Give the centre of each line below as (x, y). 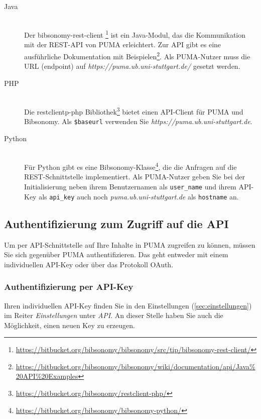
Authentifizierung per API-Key (69, 287)
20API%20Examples (47, 376)
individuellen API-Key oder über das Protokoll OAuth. (89, 264)
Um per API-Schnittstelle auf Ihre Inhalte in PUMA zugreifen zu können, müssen (130, 244)
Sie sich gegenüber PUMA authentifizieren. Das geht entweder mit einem (116, 254)
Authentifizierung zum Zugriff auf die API (116, 223)
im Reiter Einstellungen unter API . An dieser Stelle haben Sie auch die (114, 315)
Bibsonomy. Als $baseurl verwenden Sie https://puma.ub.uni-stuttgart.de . (138, 121)
